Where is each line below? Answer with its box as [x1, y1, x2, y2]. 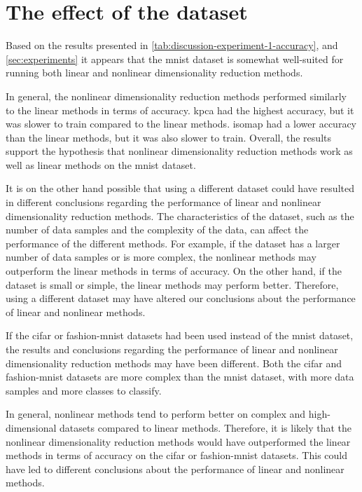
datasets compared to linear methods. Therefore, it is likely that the [60, 420, 352, 435]
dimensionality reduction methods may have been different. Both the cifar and [6, 355, 342, 370]
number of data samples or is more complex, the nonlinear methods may [6, 250, 316, 264]
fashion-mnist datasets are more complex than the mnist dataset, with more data [6, 369, 354, 384]
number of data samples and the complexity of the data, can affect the [6, 222, 309, 237]
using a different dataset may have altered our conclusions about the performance [6, 291, 356, 306]
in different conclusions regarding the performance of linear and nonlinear [6, 195, 321, 210]
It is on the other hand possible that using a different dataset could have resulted [6, 181, 354, 196]
